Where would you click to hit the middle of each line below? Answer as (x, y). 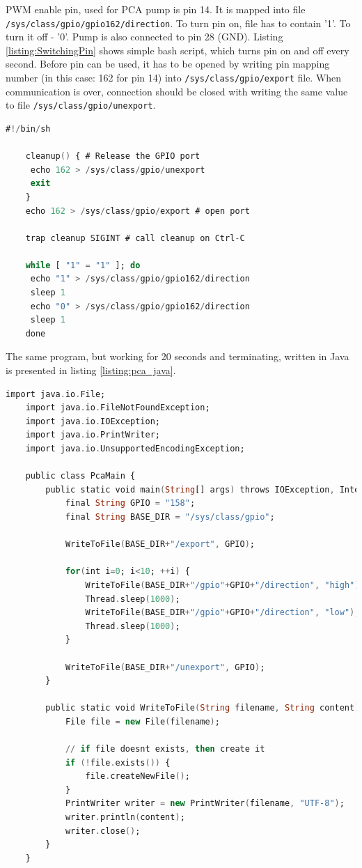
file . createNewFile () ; (137, 776)
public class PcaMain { (80, 476)
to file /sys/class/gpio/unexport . (81, 105)
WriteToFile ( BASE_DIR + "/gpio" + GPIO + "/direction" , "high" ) (222, 585)
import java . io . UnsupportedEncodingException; (135, 449)
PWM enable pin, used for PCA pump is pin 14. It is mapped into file (156, 9)
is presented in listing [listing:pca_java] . (91, 370)
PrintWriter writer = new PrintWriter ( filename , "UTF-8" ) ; (205, 804)
